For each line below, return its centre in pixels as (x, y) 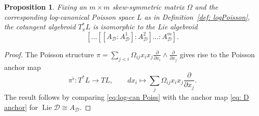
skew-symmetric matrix (148, 7)
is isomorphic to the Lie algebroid (145, 27)
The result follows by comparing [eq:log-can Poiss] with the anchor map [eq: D (127, 97)
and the (206, 7)
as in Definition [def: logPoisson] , (197, 16)
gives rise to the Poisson (217, 54)
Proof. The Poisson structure (49, 54)
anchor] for (21, 107)
